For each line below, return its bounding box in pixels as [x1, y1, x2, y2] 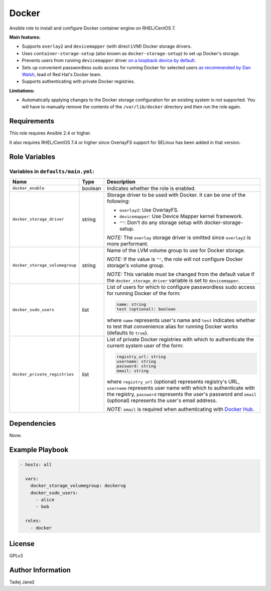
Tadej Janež [9, 579, 35, 585]
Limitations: [9, 88, 35, 94]
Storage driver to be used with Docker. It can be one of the [106, 191, 246, 198]
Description [106, 178, 135, 185]
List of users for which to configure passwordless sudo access [106, 283, 255, 290]
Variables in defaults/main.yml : [9, 168, 95, 175]
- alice [36, 497, 55, 502]
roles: [25, 518, 42, 524]
